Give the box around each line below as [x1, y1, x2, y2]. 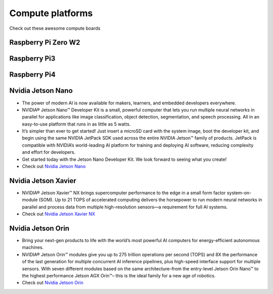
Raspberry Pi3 [9, 54, 56, 63]
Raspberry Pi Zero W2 [9, 38, 80, 47]
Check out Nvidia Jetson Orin [22, 280, 83, 286]
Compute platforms [9, 8, 93, 19]
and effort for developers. [22, 149, 76, 155]
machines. [22, 245, 44, 251]
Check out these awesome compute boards [9, 25, 101, 31]
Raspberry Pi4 [9, 71, 56, 79]
